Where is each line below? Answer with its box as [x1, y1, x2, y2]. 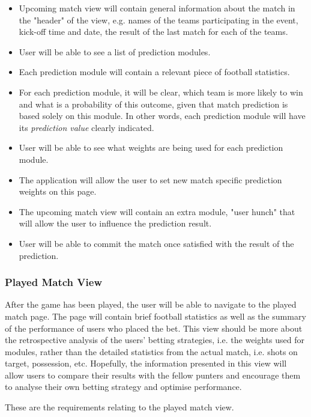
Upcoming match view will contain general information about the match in [19, 2, 295, 14]
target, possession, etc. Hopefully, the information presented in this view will [5, 357, 287, 370]
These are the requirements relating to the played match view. [5, 401, 234, 413]
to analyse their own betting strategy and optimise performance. [5, 380, 242, 393]
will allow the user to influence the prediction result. [19, 217, 212, 230]
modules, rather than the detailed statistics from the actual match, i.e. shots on [5, 345, 298, 358]
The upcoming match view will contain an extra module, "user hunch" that [19, 205, 295, 218]
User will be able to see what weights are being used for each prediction [19, 141, 283, 154]
